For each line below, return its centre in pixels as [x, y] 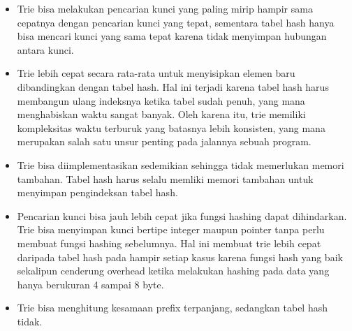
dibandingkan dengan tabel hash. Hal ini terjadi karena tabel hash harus [173, 86]
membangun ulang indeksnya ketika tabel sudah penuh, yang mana [161, 100]
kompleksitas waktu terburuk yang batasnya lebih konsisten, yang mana [171, 127]
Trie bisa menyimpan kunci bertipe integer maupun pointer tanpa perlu [171, 229]
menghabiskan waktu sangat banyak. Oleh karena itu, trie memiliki [161, 114]
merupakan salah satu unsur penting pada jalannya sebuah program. [164, 141]
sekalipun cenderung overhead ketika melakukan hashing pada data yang [173, 271]
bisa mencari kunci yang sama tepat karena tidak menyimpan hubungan [172, 36]
